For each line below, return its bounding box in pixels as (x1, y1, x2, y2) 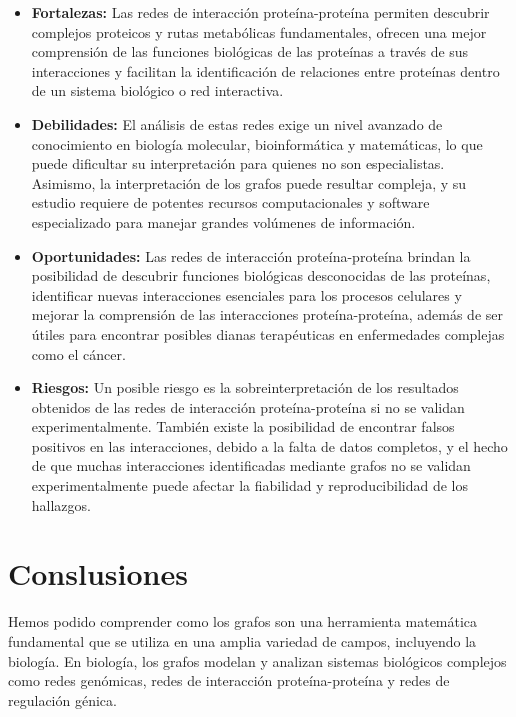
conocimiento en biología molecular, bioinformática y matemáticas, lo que (31, 133, 483, 154)
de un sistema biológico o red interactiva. (31, 80, 284, 101)
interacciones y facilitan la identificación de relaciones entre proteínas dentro (31, 60, 500, 81)
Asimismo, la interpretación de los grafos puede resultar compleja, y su (31, 172, 467, 193)
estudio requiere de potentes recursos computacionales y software (31, 192, 430, 213)
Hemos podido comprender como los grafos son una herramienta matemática (8, 611, 478, 632)
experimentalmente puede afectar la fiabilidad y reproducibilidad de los (31, 475, 469, 496)
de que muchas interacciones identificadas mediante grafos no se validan (31, 455, 471, 476)
